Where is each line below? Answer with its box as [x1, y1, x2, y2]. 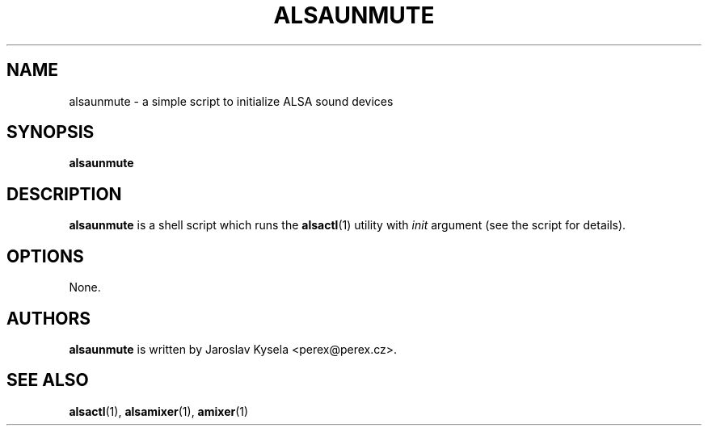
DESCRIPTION [6, 183, 122, 204]
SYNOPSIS [6, 122, 95, 143]
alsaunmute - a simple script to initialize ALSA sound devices [69, 94, 394, 108]
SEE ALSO [6, 370, 89, 391]
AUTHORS [6, 308, 91, 329]
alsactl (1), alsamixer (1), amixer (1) [69, 404, 249, 418]
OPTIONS [6, 245, 84, 266]
